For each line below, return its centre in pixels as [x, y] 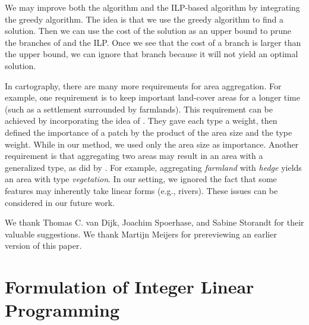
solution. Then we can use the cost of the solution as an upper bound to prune [148, 31]
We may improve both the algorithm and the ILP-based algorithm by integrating [152, 7]
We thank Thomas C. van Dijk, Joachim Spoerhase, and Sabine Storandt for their [154, 222]
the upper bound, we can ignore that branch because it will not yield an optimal [152, 54]
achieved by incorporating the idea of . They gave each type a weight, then [141, 121]
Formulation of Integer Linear [130, 287]
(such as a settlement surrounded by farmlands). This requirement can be [139, 109]
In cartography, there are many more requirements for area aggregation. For [143, 85]
